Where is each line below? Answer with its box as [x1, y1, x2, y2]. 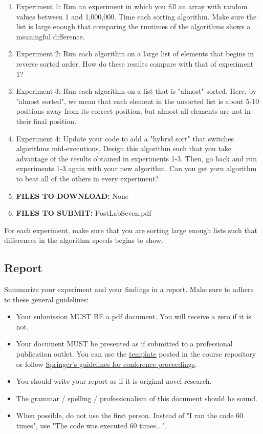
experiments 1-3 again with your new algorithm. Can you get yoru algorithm [16, 163, 257, 174]
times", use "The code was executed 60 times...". [16, 420, 167, 431]
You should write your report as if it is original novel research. [16, 376, 212, 386]
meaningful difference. [16, 31, 85, 42]
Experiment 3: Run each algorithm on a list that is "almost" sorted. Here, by [16, 86, 257, 96]
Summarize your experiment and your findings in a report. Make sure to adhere [4, 284, 254, 295]
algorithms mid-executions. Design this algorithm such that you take [16, 143, 232, 154]
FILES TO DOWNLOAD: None [16, 190, 129, 201]
